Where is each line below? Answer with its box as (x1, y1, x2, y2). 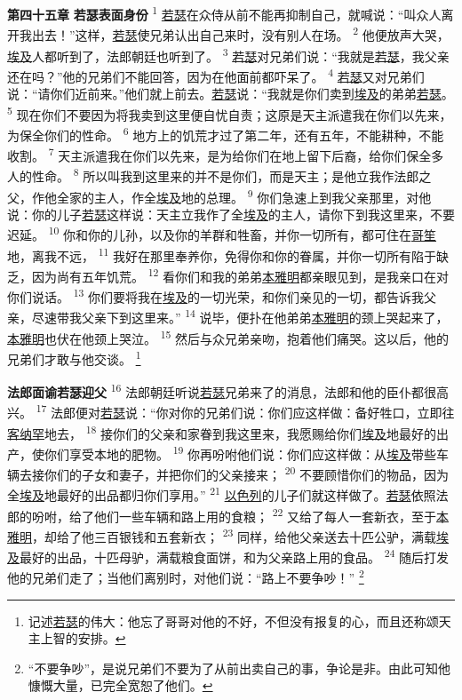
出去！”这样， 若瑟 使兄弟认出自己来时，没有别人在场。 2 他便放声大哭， (31, 23, 450, 44)
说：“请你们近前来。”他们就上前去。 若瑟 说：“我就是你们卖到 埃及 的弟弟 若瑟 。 (7, 84, 454, 102)
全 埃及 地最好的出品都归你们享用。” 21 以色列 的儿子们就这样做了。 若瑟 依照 (7, 483, 436, 505)
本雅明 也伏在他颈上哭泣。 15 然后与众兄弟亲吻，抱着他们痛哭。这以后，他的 (7, 326, 450, 347)
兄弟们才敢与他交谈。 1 (7, 346, 141, 368)
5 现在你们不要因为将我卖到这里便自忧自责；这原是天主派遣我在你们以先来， (7, 102, 452, 123)
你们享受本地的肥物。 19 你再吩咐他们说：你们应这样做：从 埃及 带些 (44, 441, 437, 463)
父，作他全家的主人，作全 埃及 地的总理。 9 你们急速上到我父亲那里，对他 (7, 185, 432, 206)
